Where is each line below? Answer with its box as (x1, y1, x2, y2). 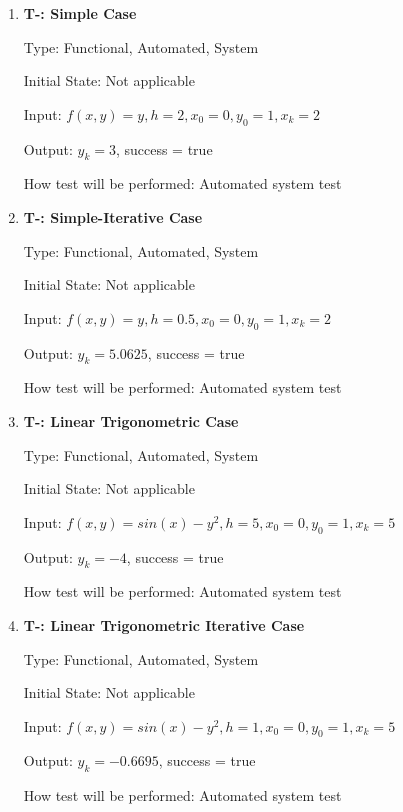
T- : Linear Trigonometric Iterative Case (23, 614, 305, 635)
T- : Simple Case (23, 3, 137, 23)
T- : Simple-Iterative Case (23, 206, 203, 227)
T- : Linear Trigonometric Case (23, 410, 239, 431)
